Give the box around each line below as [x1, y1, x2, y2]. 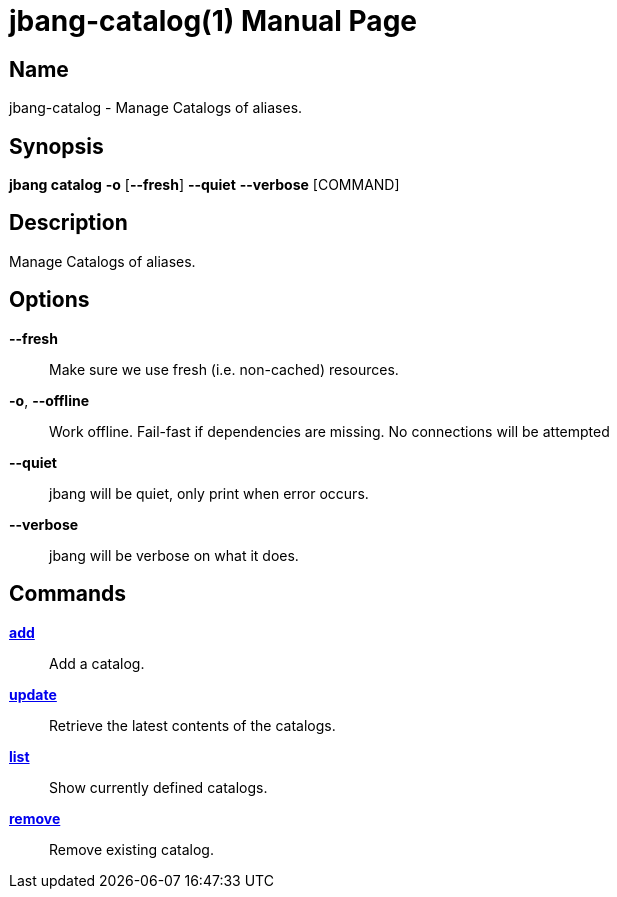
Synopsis [9, 133, 104, 159]
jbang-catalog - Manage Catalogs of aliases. [9, 99, 303, 117]
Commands [9, 581, 127, 607]
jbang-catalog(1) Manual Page [9, 4, 417, 38]
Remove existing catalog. [49, 840, 214, 858]
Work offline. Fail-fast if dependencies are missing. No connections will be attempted [49, 422, 610, 440]
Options [9, 287, 90, 313]
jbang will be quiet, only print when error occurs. [49, 484, 369, 502]
